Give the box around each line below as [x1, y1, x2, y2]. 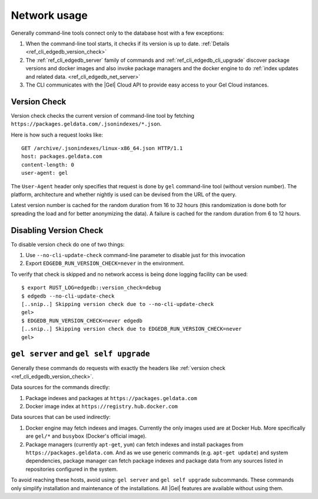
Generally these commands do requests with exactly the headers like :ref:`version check [11, 365, 226, 372]
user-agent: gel [21, 169, 68, 177]
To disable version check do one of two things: [11, 241, 125, 248]
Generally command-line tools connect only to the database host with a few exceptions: [11, 29, 224, 36]
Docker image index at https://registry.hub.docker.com [25, 402, 178, 410]
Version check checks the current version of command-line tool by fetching [11, 112, 194, 119]
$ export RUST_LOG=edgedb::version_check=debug [21, 284, 161, 291]
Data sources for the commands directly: [11, 384, 110, 391]
